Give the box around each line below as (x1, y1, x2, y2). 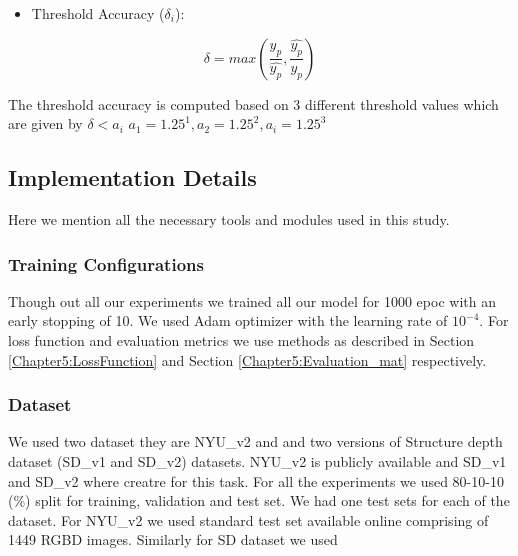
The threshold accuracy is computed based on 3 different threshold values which (8, 93, 499, 114)
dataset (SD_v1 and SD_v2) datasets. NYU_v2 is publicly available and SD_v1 (8, 450, 507, 471)
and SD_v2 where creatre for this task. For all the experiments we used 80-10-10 (8, 470, 504, 491)
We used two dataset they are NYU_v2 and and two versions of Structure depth (8, 431, 503, 452)
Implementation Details (8, 162, 257, 193)
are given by (8, 113, 83, 134)
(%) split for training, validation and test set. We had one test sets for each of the (8, 490, 510, 511)
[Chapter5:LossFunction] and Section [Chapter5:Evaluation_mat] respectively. (8, 349, 487, 370)
